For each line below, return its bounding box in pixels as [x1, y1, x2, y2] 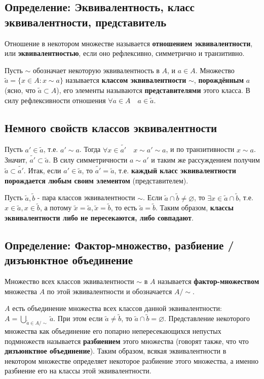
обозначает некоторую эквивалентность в [32, 65, 160, 75]
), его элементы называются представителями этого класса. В [56, 84, 250, 95]
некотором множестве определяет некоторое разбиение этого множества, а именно [5, 355, 258, 366]
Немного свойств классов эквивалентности [5, 119, 217, 135]
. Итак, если [23, 165, 61, 176]
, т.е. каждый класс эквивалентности [114, 165, 236, 176]
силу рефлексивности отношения [5, 94, 106, 105]
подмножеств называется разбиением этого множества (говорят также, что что [5, 335, 249, 346]
